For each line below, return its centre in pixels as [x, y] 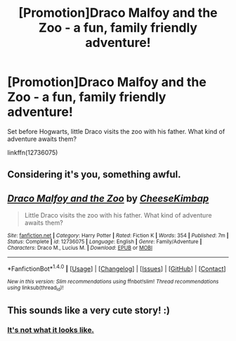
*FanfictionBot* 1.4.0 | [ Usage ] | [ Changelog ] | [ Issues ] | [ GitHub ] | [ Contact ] [117, 268]
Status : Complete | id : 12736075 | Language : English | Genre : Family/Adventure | [105, 242]
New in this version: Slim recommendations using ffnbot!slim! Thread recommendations [113, 281]
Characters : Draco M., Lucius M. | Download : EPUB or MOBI [80, 248]
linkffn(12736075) [33, 152]
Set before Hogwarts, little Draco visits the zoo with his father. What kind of [116, 131]
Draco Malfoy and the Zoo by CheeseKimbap [108, 198]
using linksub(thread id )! [35, 288]
